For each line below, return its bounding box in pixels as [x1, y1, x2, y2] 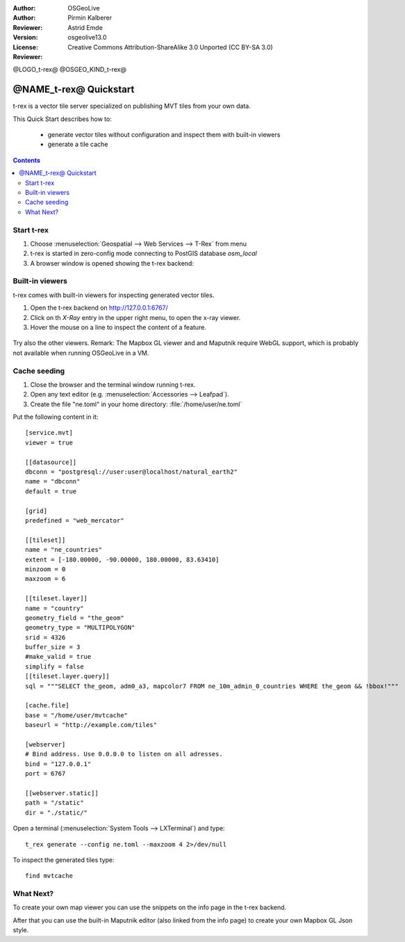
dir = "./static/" [25, 808, 88, 817]
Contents [13, 156, 41, 164]
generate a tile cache [47, 140, 108, 149]
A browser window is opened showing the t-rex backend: [30, 259, 195, 267]
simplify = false [25, 662, 84, 671]
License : [13, 42, 38, 51]
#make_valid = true [25, 653, 92, 661]
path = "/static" [25, 799, 84, 807]
